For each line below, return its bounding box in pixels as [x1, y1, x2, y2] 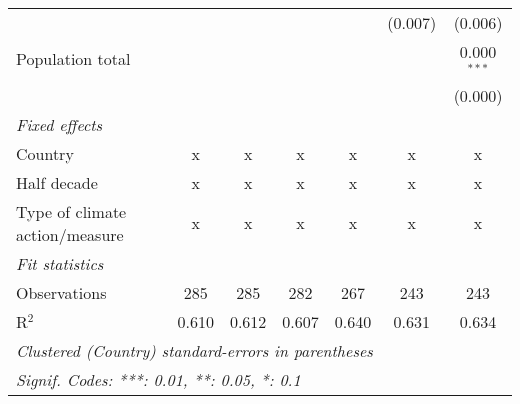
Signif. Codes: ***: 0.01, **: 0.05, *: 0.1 [16, 367, 301, 391]
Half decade [16, 170, 98, 194]
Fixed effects [16, 112, 103, 136]
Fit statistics [16, 251, 104, 275]
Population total [16, 47, 131, 71]
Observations [16, 280, 107, 304]
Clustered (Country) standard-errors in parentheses [16, 338, 373, 362]
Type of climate [16, 199, 127, 223]
